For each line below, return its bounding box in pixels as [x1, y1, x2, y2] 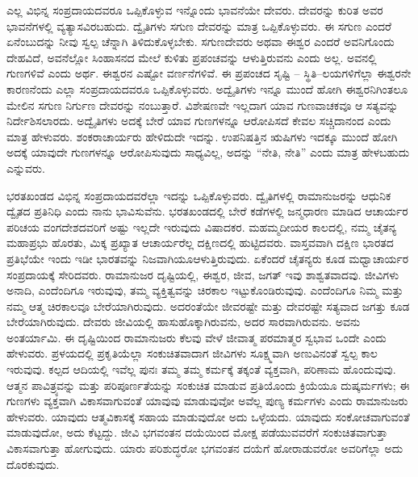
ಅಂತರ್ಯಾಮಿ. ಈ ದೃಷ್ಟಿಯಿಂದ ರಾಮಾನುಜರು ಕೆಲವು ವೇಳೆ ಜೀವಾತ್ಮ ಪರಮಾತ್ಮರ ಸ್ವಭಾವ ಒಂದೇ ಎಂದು [6, 328, 387, 345]
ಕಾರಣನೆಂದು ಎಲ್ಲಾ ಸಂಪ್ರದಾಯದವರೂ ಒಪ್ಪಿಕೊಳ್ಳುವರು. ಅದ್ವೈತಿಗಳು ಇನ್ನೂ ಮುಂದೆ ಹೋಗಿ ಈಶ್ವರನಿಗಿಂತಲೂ [6, 80, 408, 97]
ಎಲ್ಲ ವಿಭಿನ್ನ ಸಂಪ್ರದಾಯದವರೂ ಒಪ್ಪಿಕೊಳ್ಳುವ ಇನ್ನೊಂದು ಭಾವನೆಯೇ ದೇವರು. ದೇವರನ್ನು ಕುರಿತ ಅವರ [6, 2, 383, 18]
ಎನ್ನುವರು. [6, 159, 45, 176]
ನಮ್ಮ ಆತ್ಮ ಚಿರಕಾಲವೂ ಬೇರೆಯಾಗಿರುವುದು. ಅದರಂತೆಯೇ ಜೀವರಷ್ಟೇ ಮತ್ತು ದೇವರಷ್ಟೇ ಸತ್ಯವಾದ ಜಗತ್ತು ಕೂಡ [6, 297, 410, 314]
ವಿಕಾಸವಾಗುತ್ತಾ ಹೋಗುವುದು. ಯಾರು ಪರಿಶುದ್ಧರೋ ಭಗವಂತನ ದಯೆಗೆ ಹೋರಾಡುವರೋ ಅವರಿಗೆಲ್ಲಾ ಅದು [6, 440, 403, 457]
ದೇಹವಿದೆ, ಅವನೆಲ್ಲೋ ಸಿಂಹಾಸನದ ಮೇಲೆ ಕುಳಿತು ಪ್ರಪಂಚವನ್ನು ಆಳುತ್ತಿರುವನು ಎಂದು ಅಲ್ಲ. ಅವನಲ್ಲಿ [6, 48, 377, 65]
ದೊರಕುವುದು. [6, 455, 60, 472]
